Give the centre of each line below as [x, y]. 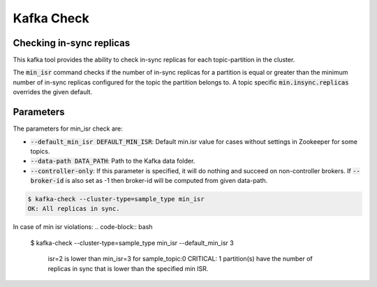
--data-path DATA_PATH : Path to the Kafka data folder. [113, 161]
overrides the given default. [53, 92]
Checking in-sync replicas [72, 43]
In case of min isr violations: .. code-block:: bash [83, 227]
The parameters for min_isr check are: [68, 128]
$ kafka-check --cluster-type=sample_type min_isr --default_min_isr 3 [132, 243]
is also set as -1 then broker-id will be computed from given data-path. [167, 181]
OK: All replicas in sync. [74, 209]
